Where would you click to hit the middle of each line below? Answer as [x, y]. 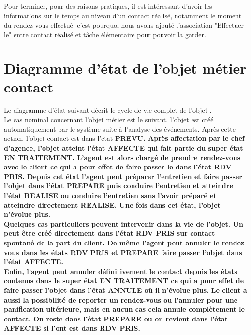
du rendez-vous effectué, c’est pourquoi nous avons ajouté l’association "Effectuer [124, 25]
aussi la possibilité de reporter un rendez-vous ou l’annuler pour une [121, 299]
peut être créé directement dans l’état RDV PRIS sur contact [110, 233]
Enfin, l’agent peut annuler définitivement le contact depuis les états [121, 271]
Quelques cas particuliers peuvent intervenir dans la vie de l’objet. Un [124, 223]
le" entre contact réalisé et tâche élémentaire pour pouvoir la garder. [105, 34]
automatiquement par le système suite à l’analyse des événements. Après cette [120, 129]
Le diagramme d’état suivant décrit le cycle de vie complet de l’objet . [108, 110]
